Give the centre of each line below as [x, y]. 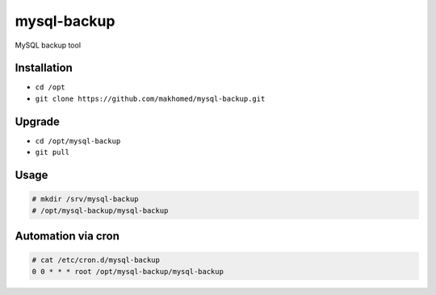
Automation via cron [67, 236]
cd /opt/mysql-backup [78, 141]
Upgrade [38, 121]
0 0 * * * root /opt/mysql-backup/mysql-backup [128, 271]
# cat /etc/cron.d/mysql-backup [96, 260]
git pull [52, 152]
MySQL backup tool [48, 45]
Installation [44, 68]
